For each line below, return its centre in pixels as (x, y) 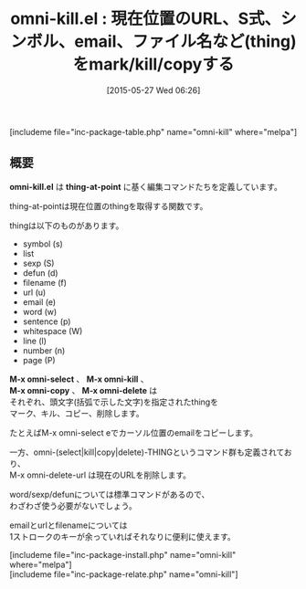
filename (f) (44, 282)
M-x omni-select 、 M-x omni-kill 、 (79, 379)
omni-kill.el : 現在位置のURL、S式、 (146, 19)
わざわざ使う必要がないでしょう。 (73, 505)
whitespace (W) (53, 331)
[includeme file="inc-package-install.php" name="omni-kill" (123, 554)
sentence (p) (47, 321)
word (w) (40, 311)
